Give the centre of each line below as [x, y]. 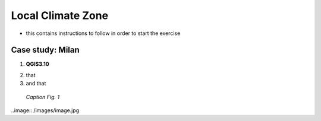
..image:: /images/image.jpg [45, 110]
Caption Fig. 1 [43, 97]
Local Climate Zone [60, 15]
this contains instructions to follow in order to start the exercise [103, 33]
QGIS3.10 [38, 64]
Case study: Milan [45, 50]
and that [36, 84]
